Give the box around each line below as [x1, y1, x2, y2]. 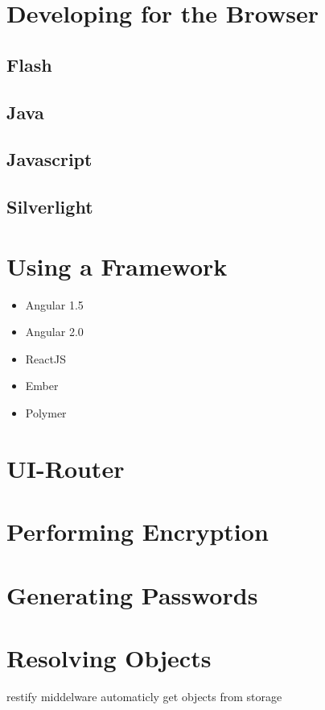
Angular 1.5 [25, 296, 84, 313]
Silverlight [6, 194, 93, 219]
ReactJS [25, 350, 66, 367]
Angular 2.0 [25, 323, 84, 340]
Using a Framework [6, 249, 228, 282]
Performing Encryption [6, 515, 269, 548]
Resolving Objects [6, 641, 212, 674]
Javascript [6, 147, 93, 172]
